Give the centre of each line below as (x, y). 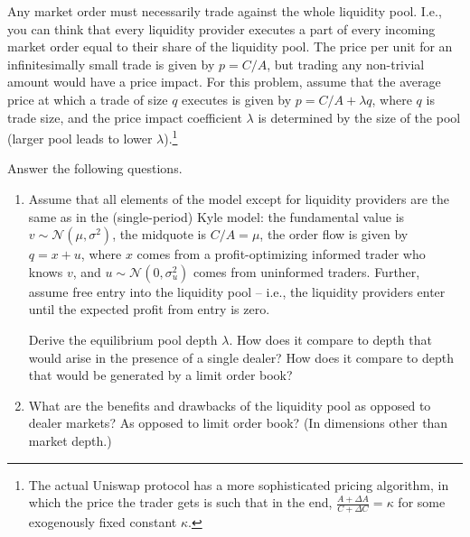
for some (422, 502)
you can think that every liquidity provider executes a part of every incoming (221, 28)
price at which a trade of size (88, 99)
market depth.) (70, 440)
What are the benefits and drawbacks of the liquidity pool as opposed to (230, 405)
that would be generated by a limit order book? (160, 375)
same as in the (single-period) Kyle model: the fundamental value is (216, 216)
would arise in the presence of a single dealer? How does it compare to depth (241, 357)
